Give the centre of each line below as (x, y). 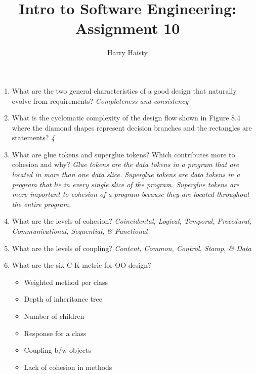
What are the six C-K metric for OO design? (81, 265)
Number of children (54, 316)
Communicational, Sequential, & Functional (80, 231)
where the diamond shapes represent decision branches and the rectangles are (132, 127)
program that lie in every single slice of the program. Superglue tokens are (125, 184)
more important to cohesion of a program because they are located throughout (131, 194)
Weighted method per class (66, 282)
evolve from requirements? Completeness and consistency (100, 100)
